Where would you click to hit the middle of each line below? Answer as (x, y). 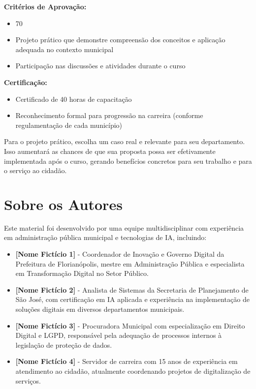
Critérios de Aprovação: (45, 6)
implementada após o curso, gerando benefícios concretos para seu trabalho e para (128, 161)
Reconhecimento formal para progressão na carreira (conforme (109, 115)
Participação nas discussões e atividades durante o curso (100, 66)
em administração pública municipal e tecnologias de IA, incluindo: (105, 237)
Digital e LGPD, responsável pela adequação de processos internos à (119, 335)
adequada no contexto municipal (64, 49)
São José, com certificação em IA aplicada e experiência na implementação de (132, 299)
